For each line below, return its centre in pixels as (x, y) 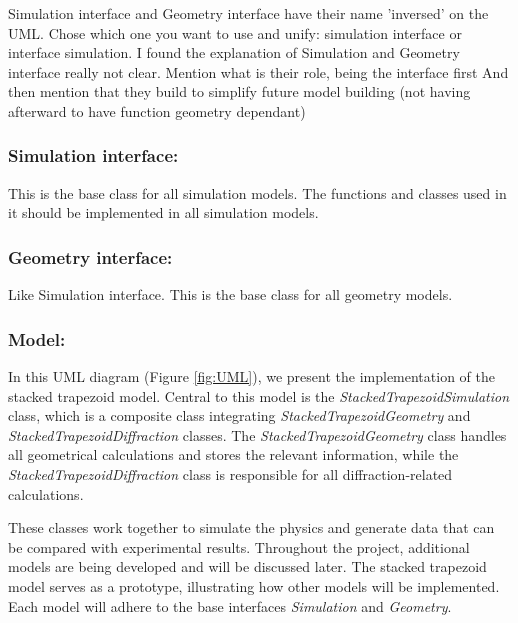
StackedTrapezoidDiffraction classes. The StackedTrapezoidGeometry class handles (257, 434)
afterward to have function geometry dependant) (157, 110)
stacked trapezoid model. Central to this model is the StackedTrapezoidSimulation (259, 395)
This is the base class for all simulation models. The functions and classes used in (257, 192)
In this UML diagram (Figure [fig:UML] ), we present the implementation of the (251, 376)
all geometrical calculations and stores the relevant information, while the (233, 454)
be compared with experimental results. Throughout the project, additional (239, 546)
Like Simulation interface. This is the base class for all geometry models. (230, 294)
